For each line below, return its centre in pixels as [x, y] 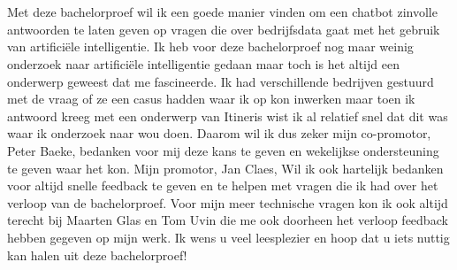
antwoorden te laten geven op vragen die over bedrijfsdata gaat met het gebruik [224, 29]
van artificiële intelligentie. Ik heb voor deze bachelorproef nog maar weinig [210, 46]
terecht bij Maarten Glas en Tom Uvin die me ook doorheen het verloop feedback [228, 220]
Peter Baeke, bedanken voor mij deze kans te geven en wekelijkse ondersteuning [223, 150]
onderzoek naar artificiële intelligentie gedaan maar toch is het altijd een [203, 63]
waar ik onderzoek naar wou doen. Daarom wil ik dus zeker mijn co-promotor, [219, 133]
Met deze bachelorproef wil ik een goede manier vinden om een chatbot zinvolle [222, 12]
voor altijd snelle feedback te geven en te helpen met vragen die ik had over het [223, 185]
